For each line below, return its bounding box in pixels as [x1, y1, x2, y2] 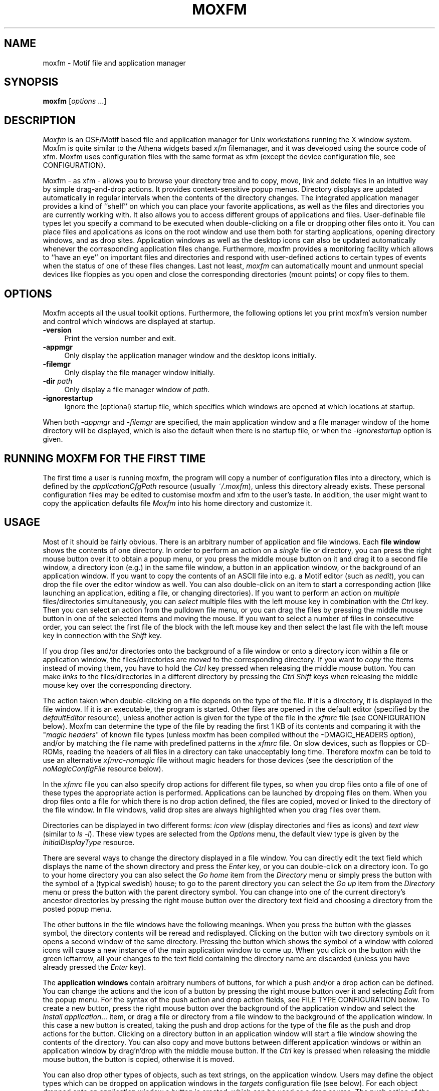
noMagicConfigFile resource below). [43, 764, 163, 773]
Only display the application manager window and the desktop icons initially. [64, 351, 317, 360]
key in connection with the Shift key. [43, 631, 162, 640]
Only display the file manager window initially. [64, 368, 215, 377]
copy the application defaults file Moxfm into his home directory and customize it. [43, 498, 312, 507]
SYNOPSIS [4, 76, 59, 89]
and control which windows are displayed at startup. [43, 317, 215, 326]
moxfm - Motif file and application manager [43, 58, 186, 67]
